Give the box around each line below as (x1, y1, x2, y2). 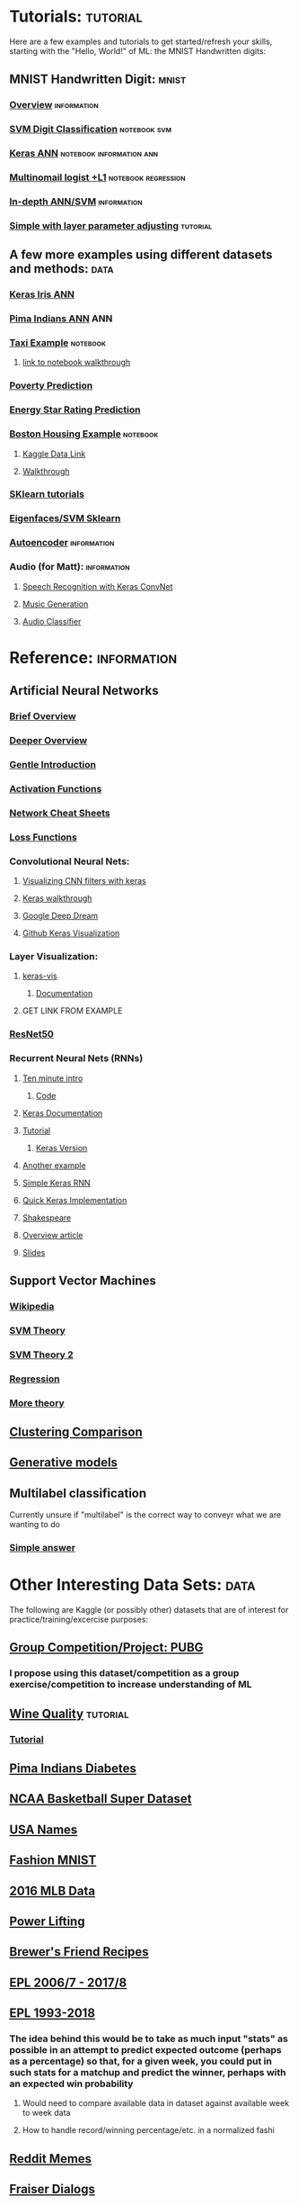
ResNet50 (9, 1028, 54, 1040)
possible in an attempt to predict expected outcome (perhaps (9, 2044, 283, 2056)
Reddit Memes (9, 2151, 92, 2166)
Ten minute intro (22, 1073, 83, 1084)
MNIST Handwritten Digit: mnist (9, 72, 187, 87)
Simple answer (9, 1542, 76, 1554)
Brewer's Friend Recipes (9, 1944, 150, 1959)
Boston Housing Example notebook (9, 427, 159, 440)
